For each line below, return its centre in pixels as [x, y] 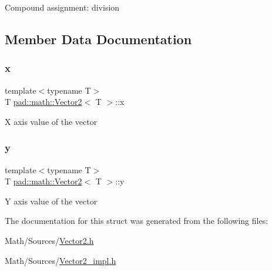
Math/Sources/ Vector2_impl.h [61, 260]
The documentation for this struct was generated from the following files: [137, 221]
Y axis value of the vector [51, 201]
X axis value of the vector [51, 121]
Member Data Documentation [98, 39]
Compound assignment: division [62, 7]
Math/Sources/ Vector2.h [49, 240]
